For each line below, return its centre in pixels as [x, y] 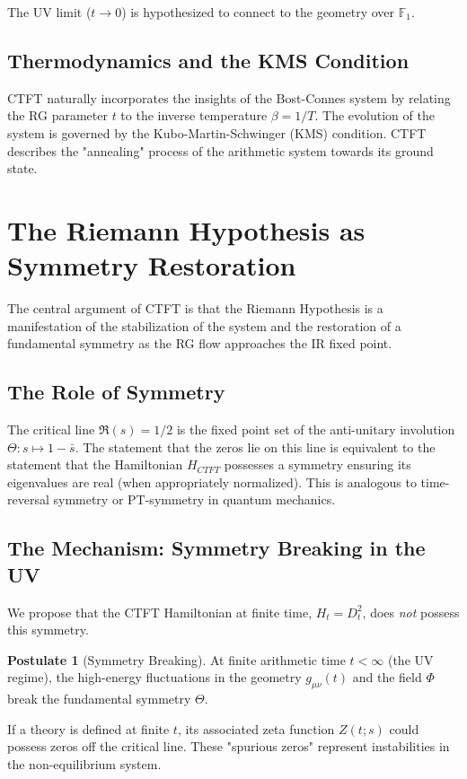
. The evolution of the [374, 115]
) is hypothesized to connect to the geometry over [258, 12]
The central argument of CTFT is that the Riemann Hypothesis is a [195, 308]
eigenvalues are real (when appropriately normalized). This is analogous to [212, 481]
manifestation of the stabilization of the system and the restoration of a [204, 325]
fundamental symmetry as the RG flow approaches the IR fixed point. [200, 343]
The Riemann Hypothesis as [186, 229]
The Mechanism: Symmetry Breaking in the [216, 548]
